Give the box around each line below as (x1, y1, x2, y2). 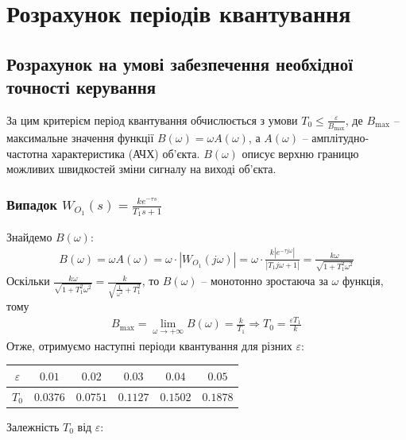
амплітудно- (311, 129, 369, 146)
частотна (6, 145, 48, 161)
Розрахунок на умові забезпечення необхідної (6, 51, 354, 75)
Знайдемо (6, 228, 52, 245)
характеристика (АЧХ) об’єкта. (51, 145, 200, 161)
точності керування (6, 75, 157, 99)
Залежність (6, 418, 60, 434)
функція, (342, 272, 384, 289)
